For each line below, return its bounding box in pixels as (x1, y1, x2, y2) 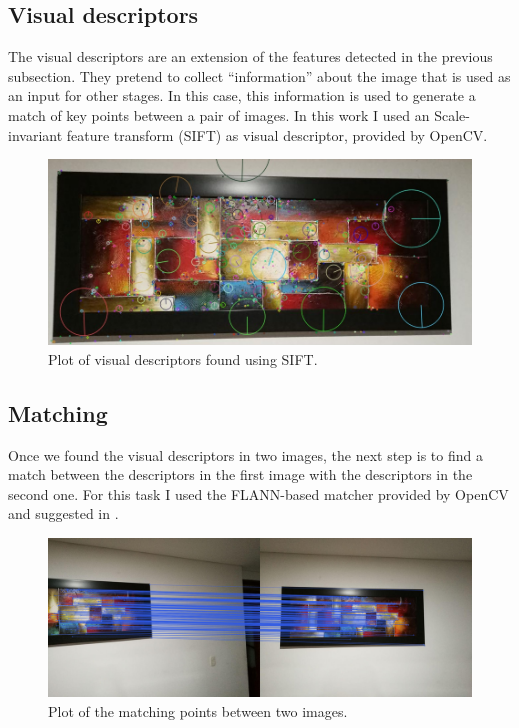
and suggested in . (8, 503, 119, 524)
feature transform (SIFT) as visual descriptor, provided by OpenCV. (66, 124, 488, 145)
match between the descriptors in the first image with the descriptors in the (8, 464, 473, 485)
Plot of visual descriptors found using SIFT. (48, 348, 318, 369)
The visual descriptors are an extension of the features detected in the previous (8, 46, 493, 67)
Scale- (434, 104, 470, 125)
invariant (8, 124, 63, 145)
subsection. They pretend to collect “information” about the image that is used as (8, 65, 511, 86)
